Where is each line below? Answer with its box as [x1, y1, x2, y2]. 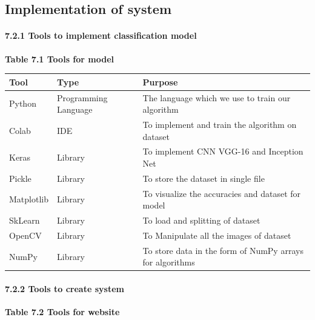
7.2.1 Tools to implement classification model [5, 29, 197, 42]
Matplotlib [9, 193, 48, 205]
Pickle [9, 172, 31, 184]
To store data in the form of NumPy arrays [142, 244, 303, 256]
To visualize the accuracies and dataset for [142, 187, 301, 199]
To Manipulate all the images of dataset [142, 228, 291, 241]
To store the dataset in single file [142, 172, 265, 184]
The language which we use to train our [142, 91, 291, 104]
